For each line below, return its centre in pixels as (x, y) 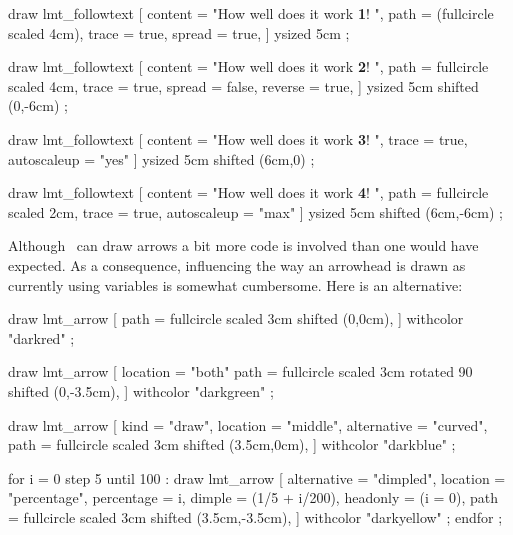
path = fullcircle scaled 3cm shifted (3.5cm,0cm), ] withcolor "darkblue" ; (232, 444)
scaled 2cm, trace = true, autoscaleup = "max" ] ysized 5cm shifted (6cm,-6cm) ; (255, 211)
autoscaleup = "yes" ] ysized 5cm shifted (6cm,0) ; (161, 158)
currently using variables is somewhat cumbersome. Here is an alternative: (235, 284)
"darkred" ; (41, 337)
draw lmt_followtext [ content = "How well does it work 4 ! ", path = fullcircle (248, 192)
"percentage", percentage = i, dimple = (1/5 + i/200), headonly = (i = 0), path (253, 497)
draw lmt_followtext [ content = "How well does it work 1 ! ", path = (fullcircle (251, 13)
